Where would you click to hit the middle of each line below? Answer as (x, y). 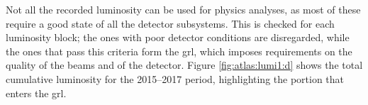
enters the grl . (36, 93)
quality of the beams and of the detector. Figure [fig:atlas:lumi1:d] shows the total (184, 65)
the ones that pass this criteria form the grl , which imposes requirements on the (179, 51)
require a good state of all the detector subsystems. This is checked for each (170, 23)
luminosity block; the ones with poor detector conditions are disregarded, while (178, 37)
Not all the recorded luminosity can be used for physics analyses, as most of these (183, 9)
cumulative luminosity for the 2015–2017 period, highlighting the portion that (175, 78)
